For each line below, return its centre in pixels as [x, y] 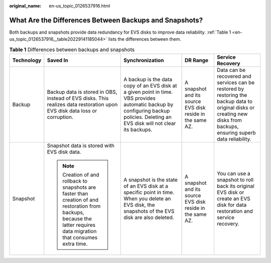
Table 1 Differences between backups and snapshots [72, 49]
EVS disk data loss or [72, 111]
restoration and [235, 211]
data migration [80, 231]
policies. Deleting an [148, 117]
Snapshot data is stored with [81, 146]
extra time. [75, 244]
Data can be [231, 70]
